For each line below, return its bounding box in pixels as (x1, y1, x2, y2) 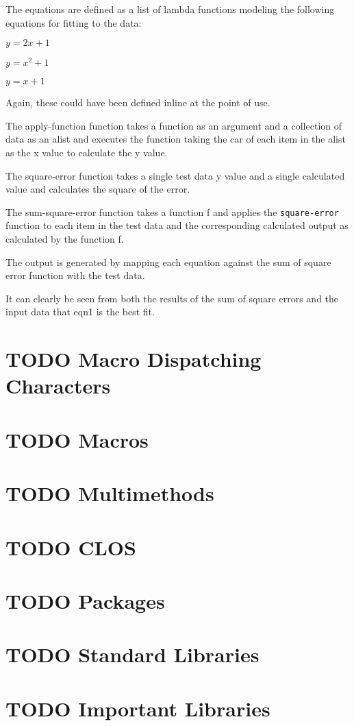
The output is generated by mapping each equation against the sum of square (5, 254, 331, 269)
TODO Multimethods (5, 479, 214, 507)
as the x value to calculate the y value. (5, 145, 168, 160)
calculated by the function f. (5, 232, 124, 246)
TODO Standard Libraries (5, 640, 260, 668)
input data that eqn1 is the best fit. (5, 304, 155, 319)
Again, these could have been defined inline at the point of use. (5, 95, 270, 110)
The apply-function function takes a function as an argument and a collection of (5, 118, 342, 132)
